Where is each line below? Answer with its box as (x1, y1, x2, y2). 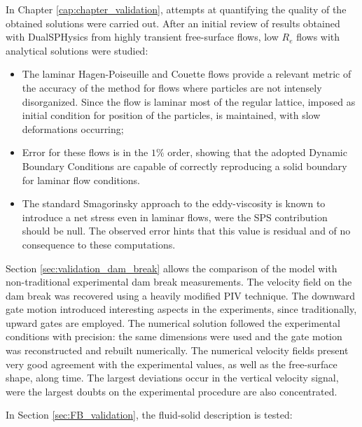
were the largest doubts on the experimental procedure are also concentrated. (6, 384, 337, 398)
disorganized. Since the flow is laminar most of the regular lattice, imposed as (22, 94, 356, 108)
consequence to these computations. (22, 237, 176, 251)
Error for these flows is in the (22, 145, 148, 160)
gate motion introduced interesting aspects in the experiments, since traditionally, (6, 302, 357, 316)
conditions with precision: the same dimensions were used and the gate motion (6, 329, 342, 344)
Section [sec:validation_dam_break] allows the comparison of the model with (6, 260, 337, 275)
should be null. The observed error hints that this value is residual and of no (22, 223, 351, 238)
